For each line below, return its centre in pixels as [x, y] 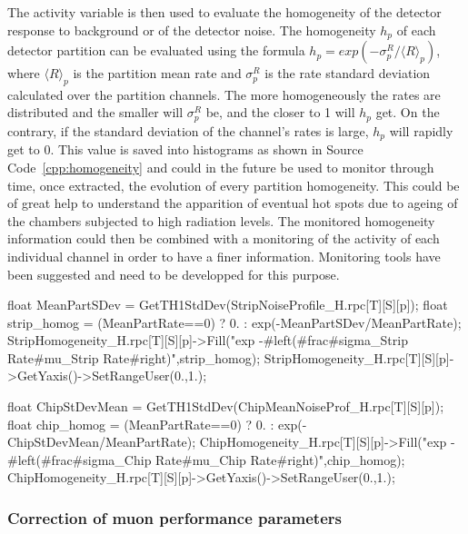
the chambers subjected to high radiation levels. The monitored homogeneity [221, 220]
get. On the [408, 112]
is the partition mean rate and [157, 73]
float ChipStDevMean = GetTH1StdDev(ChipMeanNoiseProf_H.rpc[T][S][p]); [226, 406]
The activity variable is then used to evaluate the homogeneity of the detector [224, 12]
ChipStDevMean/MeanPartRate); [102, 442]
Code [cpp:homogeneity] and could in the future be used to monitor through [221, 167]
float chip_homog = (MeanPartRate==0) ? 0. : [141, 424]
